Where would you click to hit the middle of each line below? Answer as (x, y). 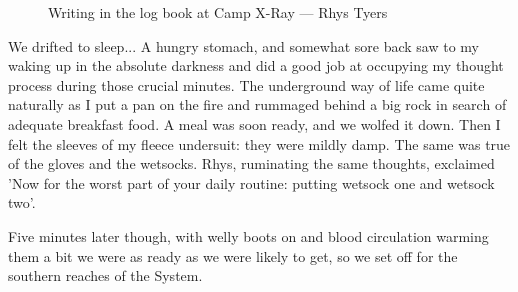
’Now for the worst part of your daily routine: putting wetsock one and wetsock (251, 182)
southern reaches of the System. (105, 275)
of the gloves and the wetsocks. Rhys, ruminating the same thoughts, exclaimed (251, 163)
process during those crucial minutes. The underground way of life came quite (246, 84)
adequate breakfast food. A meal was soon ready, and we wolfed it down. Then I (254, 123)
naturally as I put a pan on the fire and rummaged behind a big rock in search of (257, 104)
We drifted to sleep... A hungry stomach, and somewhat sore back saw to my (244, 45)
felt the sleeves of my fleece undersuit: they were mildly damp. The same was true (259, 143)
